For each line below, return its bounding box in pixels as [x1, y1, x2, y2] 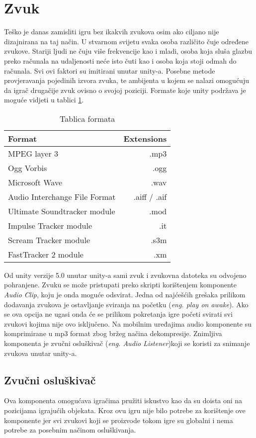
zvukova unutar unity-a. [4, 348, 77, 358]
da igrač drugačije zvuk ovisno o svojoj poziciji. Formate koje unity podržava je [4, 85, 246, 95]
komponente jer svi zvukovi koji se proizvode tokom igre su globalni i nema [4, 415, 233, 425]
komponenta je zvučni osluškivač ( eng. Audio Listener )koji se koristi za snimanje [4, 338, 250, 349]
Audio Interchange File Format [8, 190, 116, 202]
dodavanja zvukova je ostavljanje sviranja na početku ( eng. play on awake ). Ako [4, 299, 249, 309]
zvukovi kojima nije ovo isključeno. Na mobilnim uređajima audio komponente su [4, 318, 252, 329]
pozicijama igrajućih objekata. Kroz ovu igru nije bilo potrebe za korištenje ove [4, 405, 246, 416]
